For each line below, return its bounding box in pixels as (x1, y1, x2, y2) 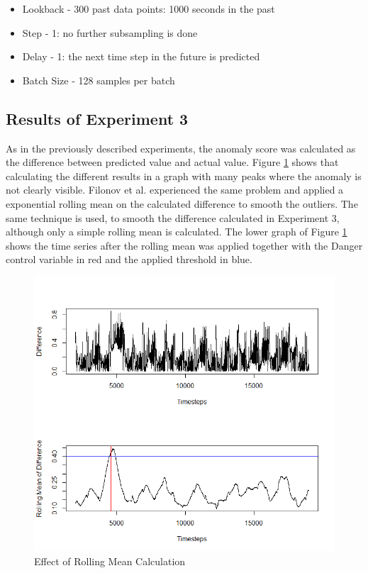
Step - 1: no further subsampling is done (22, 25, 198, 40)
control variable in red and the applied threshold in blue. (6, 252, 252, 267)
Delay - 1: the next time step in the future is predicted (22, 49, 260, 64)
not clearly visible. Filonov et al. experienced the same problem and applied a (6, 182, 344, 197)
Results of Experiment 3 (6, 107, 189, 129)
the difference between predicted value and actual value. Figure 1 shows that (6, 155, 339, 169)
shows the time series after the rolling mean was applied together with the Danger (6, 238, 363, 252)
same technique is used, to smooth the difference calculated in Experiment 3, (6, 210, 340, 225)
